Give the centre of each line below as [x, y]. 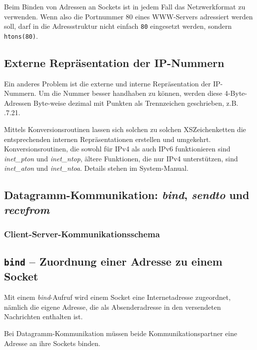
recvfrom [27, 209]
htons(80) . [21, 35]
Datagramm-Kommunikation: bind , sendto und [127, 195]
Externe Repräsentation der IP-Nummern [114, 62]
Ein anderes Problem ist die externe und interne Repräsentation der [108, 83]
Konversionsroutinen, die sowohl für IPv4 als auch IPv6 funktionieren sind [117, 149]
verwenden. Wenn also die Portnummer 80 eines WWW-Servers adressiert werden [128, 16]
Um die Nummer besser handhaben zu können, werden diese [130, 93]
